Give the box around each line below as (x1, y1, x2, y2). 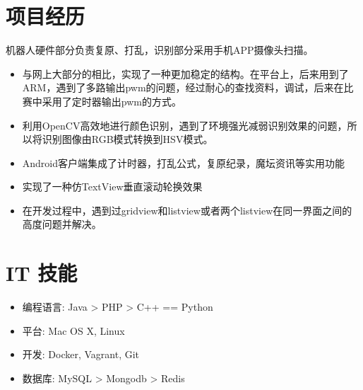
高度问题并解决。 (22, 217, 102, 231)
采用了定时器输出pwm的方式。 (42, 93, 181, 108)
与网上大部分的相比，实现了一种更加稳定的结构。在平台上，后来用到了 (22, 66, 349, 81)
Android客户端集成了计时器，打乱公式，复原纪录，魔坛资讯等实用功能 (22, 155, 345, 170)
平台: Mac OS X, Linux (22, 323, 125, 338)
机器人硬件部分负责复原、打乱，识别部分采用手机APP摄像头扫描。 (6, 42, 314, 57)
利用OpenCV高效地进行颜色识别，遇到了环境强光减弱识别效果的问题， (22, 117, 347, 132)
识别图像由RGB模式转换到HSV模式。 (42, 132, 213, 147)
